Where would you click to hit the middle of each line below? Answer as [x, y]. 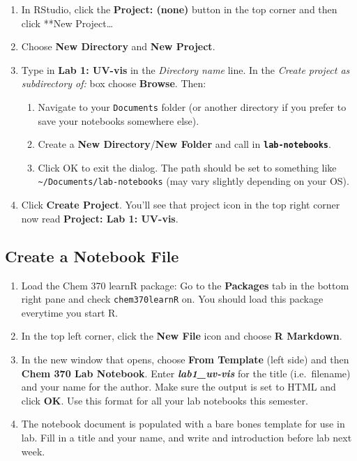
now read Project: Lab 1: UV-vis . [100, 218]
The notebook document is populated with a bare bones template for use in [183, 424]
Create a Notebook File [92, 256]
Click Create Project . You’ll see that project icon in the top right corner [181, 205]
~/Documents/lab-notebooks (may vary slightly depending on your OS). [193, 181]
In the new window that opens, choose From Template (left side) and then [185, 359]
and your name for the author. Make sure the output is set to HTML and [178, 387]
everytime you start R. [70, 312]
